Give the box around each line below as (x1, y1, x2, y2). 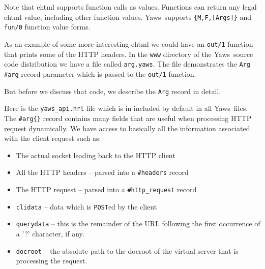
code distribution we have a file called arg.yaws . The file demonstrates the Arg (4, 58, 250, 69)
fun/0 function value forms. (4, 21, 91, 32)
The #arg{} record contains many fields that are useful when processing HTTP (4, 112, 252, 123)
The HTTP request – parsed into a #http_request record (16, 184, 197, 194)
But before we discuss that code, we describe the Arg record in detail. (4, 85, 221, 96)
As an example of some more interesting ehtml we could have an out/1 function (4, 38, 253, 49)
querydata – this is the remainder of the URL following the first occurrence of (16, 218, 260, 229)
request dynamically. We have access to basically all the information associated (4, 123, 250, 133)
